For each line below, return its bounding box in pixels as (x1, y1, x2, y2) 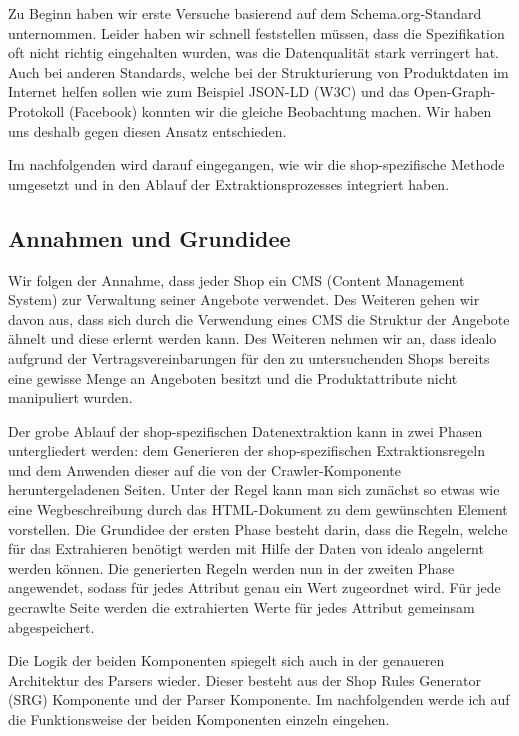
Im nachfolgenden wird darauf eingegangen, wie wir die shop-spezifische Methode (8, 154, 505, 175)
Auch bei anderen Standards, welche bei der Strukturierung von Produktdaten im (8, 61, 509, 82)
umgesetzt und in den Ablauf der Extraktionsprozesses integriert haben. (8, 173, 450, 194)
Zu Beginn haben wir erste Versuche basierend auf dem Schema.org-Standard (8, 3, 482, 23)
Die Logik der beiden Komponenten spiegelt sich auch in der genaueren (8, 650, 445, 671)
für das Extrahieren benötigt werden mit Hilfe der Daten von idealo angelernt (8, 538, 484, 559)
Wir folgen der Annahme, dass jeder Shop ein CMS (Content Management (8, 269, 465, 290)
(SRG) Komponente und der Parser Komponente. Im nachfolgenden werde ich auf (8, 689, 510, 710)
